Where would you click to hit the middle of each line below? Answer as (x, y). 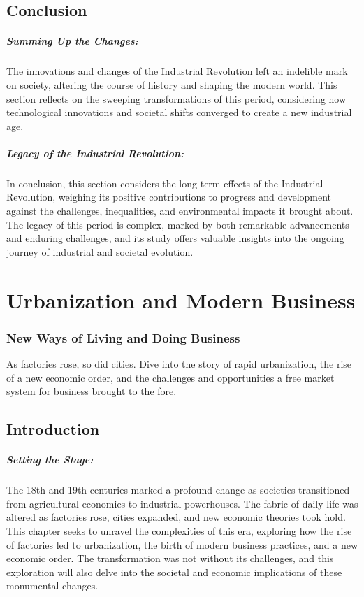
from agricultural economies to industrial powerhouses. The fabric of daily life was (182, 503)
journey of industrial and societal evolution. (100, 251)
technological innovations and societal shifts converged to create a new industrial (179, 112)
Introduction (53, 429)
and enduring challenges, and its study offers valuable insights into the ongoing (175, 238)
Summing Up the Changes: (72, 41)
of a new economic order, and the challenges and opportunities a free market (170, 377)
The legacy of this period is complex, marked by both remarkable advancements (178, 224)
